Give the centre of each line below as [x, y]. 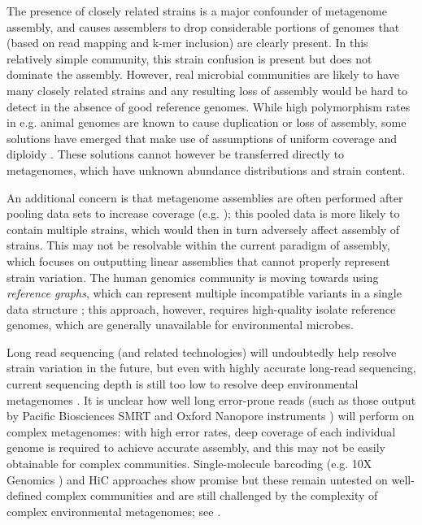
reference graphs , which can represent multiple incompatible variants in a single [204, 293]
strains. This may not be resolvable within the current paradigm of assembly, [198, 245]
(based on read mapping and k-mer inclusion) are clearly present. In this [187, 43]
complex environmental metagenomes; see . [114, 511]
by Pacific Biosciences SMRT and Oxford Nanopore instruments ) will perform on [211, 416]
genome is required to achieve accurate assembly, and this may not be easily [196, 447]
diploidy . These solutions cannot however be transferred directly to [176, 154]
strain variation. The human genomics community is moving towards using [193, 277]
